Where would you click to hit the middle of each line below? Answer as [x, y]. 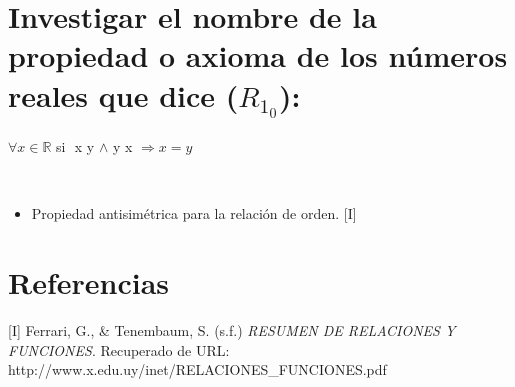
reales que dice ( [123, 94]
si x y [75, 146]
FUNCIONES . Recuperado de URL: [119, 349]
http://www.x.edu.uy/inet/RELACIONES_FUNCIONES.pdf [197, 369]
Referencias [89, 282]
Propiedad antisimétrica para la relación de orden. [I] [194, 213]
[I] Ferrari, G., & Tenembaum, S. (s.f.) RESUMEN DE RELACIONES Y [232, 329]
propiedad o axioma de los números [258, 55]
